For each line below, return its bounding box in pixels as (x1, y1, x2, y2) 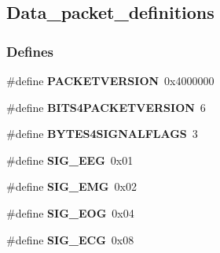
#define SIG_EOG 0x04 (6, 204, 134, 221)
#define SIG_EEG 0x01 (6, 151, 134, 168)
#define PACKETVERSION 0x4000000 (6, 73, 214, 88)
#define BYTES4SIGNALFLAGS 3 (6, 125, 198, 142)
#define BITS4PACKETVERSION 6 (6, 99, 206, 115)
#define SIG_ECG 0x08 (6, 231, 134, 247)
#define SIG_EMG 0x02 (6, 178, 137, 195)
